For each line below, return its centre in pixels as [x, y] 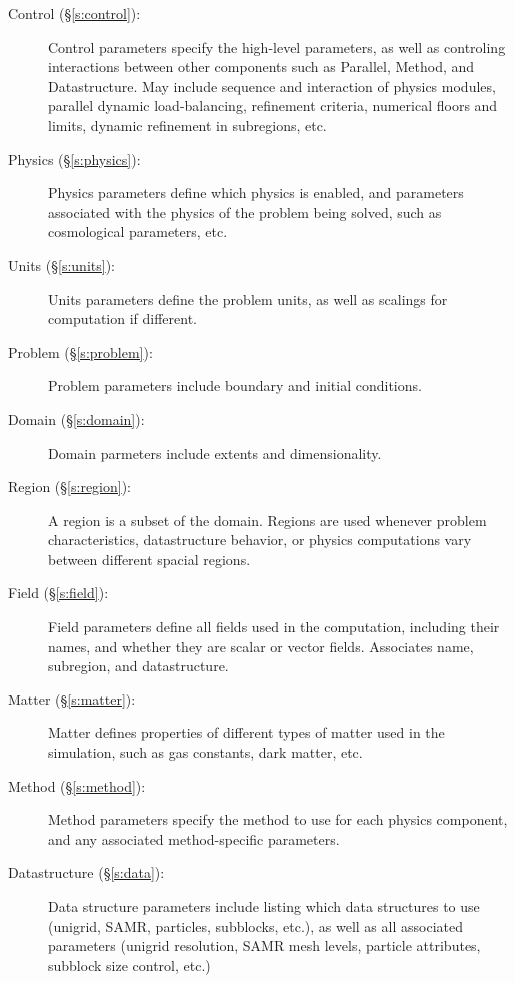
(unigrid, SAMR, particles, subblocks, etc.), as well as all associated [255, 925]
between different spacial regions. [149, 558]
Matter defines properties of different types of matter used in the [246, 732]
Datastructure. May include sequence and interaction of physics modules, [272, 85]
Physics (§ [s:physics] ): [74, 158]
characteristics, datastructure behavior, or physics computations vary [260, 539]
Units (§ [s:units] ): [61, 264]
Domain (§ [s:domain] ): [76, 418]
